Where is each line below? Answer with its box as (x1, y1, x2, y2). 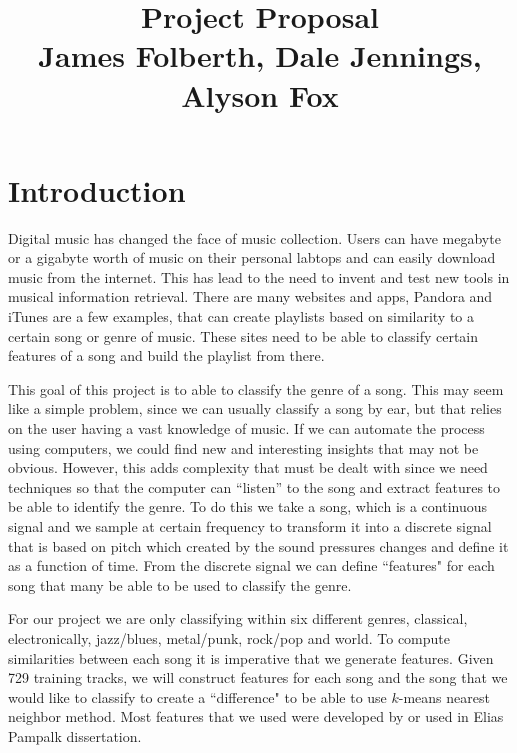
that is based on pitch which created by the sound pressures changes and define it (8, 535, 509, 556)
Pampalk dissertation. (8, 725, 142, 746)
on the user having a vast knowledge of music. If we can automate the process (8, 418, 485, 439)
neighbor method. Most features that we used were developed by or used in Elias (8, 706, 504, 727)
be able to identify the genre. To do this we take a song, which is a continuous (8, 496, 488, 517)
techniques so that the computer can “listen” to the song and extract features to (8, 476, 501, 497)
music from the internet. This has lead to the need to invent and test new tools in (8, 266, 510, 287)
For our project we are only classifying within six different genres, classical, (8, 608, 468, 629)
